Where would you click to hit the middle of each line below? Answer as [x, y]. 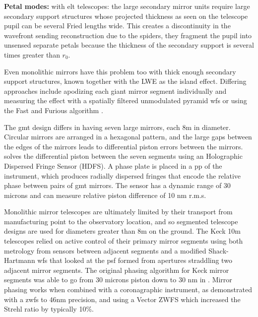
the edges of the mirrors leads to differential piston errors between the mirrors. [124, 146]
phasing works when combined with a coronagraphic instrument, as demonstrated [128, 289]
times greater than [32, 54]
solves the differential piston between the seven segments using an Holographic [123, 156]
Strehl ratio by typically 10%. [49, 309]
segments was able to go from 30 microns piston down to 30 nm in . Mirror [118, 280]
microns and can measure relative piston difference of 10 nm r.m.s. [105, 195]
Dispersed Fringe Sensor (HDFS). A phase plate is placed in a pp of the [113, 165]
